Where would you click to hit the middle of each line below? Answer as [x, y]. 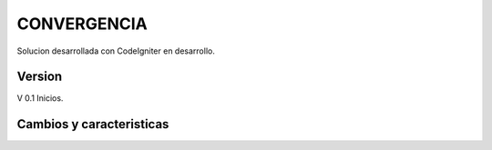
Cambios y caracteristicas [93, 124]
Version [40, 77]
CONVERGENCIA [82, 24]
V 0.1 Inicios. [40, 98]
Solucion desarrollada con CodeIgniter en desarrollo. [116, 51]
